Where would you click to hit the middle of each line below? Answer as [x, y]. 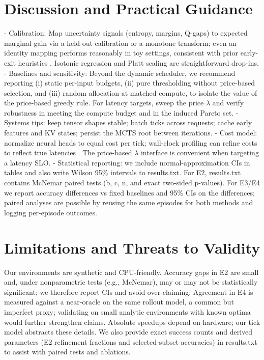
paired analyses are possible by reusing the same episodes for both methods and [129, 202]
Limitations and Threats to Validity [132, 247]
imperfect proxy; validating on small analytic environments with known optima [127, 311]
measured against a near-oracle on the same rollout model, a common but [119, 302]
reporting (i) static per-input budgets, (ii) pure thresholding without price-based [129, 83]
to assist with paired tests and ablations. [67, 352]
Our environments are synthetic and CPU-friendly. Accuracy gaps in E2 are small [131, 272]
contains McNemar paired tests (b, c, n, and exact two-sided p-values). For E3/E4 [132, 183]
